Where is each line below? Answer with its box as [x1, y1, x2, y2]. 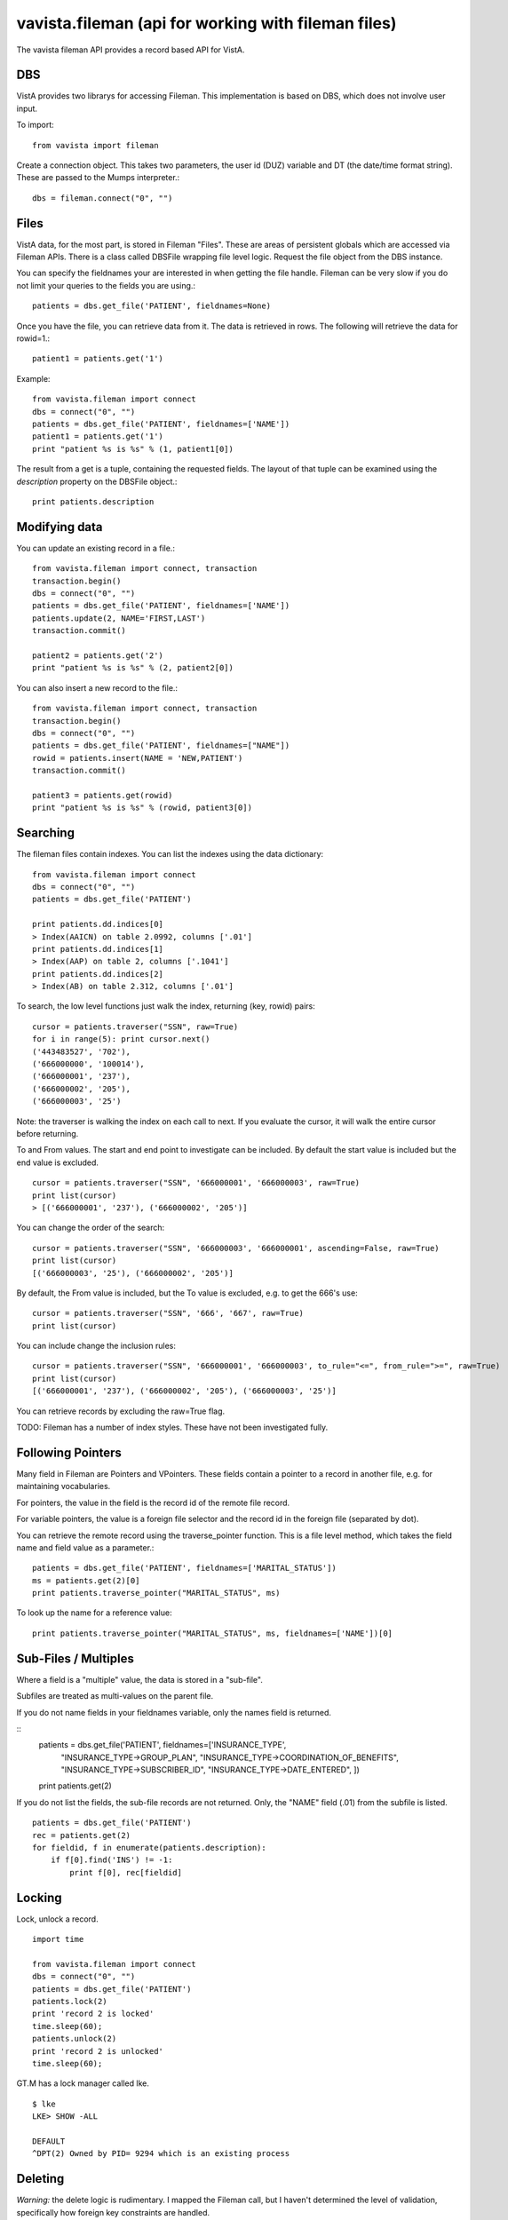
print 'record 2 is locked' [32, 2009, 155, 2019]
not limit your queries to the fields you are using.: [16, 280, 195, 290]
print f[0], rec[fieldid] [69, 1867, 182, 1877]
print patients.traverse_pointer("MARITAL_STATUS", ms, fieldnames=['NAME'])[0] [32, 1628, 393, 1638]
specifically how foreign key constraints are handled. [16, 2207, 210, 2217]
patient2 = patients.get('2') [32, 650, 164, 661]
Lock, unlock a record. [16, 1914, 99, 1924]
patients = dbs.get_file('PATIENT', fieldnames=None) [32, 301, 271, 311]
